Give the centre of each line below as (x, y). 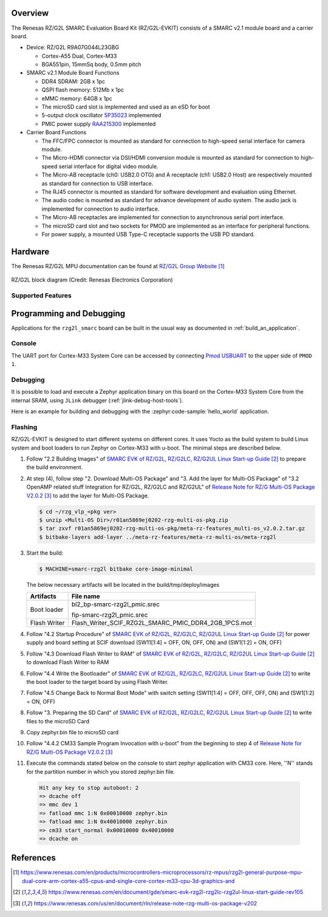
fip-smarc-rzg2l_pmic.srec (110, 615)
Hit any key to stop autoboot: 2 (89, 788)
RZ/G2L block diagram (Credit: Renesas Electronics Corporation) (92, 280)
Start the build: (45, 553)
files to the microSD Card (58, 721)
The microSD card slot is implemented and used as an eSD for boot (126, 107)
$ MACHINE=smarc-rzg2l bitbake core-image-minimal (116, 569)
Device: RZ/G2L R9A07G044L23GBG (73, 47)
